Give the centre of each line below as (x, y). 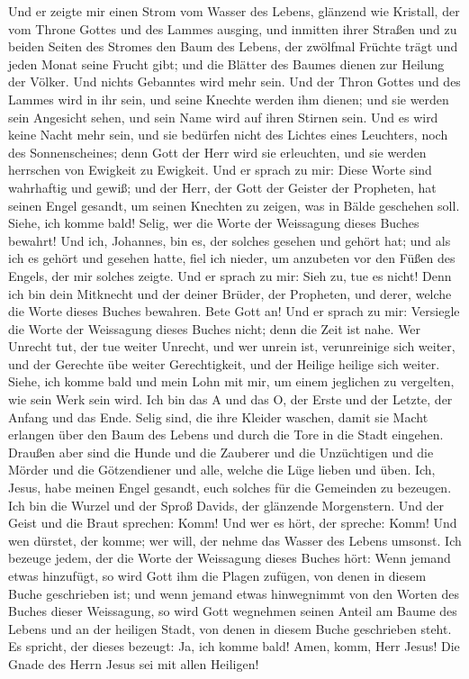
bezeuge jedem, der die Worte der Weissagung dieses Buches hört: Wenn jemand (230, 558)
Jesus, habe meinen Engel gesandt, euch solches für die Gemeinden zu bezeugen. (230, 488)
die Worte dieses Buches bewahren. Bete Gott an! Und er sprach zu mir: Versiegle (234, 311)
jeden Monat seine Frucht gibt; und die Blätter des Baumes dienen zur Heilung (226, 63)
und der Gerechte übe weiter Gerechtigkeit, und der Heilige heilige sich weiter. (224, 363)
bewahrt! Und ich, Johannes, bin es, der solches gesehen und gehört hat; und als (230, 240)
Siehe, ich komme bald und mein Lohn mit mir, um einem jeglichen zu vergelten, (231, 381)
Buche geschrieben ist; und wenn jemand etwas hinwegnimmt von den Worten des (234, 593)
